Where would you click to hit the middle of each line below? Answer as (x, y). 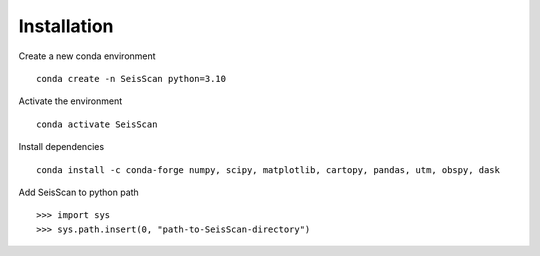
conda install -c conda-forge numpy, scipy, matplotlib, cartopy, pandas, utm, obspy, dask (268, 169)
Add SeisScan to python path (78, 192)
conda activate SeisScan (97, 124)
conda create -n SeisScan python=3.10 (131, 78)
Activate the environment (70, 101)
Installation (66, 26)
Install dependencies (61, 147)
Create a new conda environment (87, 56)
